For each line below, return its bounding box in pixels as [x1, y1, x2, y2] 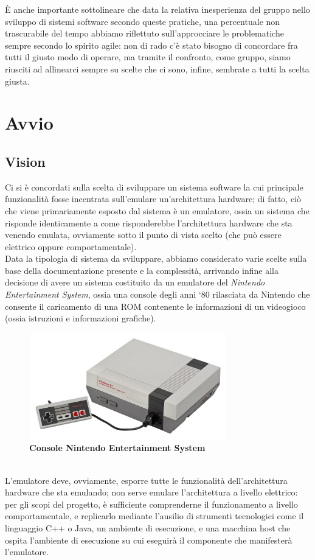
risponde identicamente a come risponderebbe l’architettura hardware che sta [5, 216, 292, 229]
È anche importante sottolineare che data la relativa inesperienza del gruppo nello [5, 3, 310, 15]
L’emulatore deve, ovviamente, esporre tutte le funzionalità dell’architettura [5, 474, 288, 486]
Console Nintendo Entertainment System [29, 441, 206, 454]
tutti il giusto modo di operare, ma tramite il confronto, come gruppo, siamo [5, 51, 291, 63]
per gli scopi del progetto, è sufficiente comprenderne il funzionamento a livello [5, 497, 298, 510]
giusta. [5, 74, 30, 87]
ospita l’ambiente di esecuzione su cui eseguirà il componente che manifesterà [5, 533, 292, 546]
